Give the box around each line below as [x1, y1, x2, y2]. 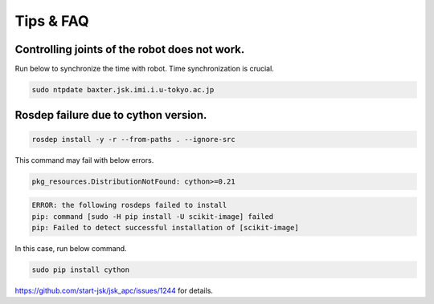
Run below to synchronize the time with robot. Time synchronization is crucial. [14, 64, 275, 74]
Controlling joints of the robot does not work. [14, 43, 245, 56]
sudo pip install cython [31, 265, 130, 274]
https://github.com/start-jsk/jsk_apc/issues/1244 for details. [14, 286, 213, 295]
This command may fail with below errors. [14, 155, 154, 164]
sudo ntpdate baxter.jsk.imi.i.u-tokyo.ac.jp [31, 85, 215, 95]
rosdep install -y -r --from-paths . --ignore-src [31, 135, 236, 144]
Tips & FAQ [14, 12, 90, 30]
